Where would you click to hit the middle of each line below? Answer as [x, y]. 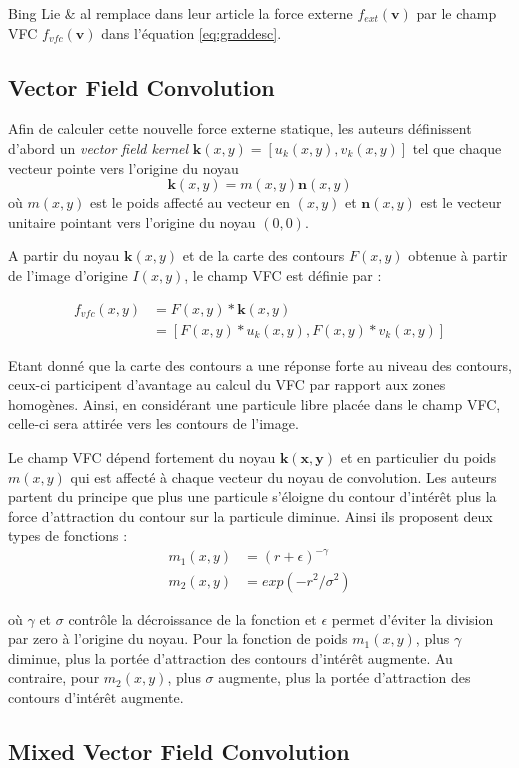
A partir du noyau [64, 255]
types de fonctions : [68, 535]
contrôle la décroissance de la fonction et [192, 618]
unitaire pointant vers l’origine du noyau [132, 221]
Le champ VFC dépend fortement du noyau [142, 456]
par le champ [456, 13]
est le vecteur [461, 202]
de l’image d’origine [68, 274]
